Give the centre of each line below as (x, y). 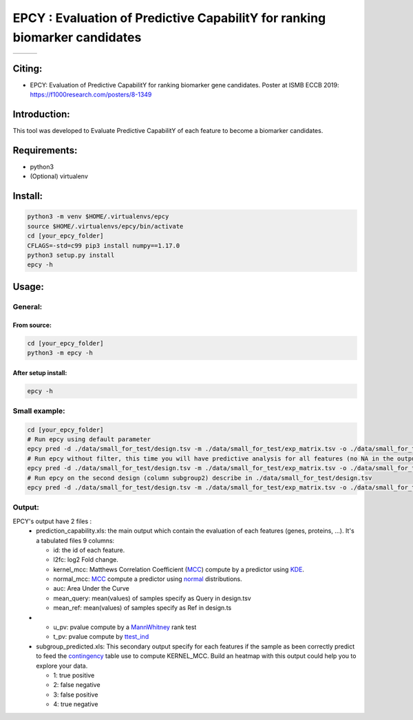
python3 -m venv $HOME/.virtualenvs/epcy (98, 216)
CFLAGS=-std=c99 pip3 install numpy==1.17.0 (104, 245)
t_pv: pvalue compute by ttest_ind (101, 637)
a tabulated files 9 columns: (75, 540)
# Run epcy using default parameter (89, 440)
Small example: (39, 411)
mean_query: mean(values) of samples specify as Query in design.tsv (152, 598)
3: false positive (76, 695)
